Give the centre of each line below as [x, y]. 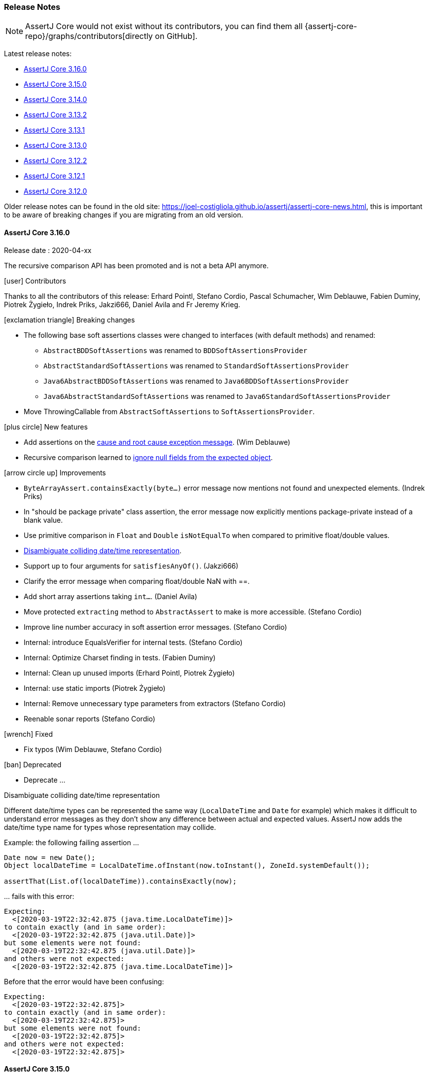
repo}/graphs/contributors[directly [89, 36]
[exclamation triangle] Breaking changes [70, 320]
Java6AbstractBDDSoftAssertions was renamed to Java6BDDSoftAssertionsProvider [196, 381]
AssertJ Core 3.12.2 [55, 161]
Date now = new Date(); [50, 857]
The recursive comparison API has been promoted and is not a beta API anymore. [136, 265]
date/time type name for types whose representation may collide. [110, 827]
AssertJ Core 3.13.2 [55, 115]
